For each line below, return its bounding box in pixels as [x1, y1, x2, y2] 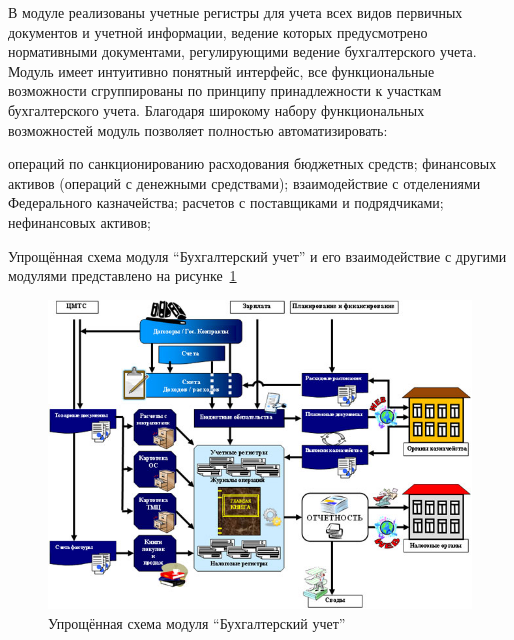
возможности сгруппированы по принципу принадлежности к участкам [8, 80, 442, 101]
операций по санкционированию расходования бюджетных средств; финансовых [8, 153, 497, 174]
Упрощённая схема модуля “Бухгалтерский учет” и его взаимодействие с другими [8, 245, 507, 266]
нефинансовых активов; [8, 211, 151, 232]
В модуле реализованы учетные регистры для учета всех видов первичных [8, 2, 463, 22]
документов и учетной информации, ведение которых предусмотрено [8, 21, 428, 42]
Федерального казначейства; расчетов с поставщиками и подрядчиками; [8, 192, 444, 213]
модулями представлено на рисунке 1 [8, 265, 237, 286]
